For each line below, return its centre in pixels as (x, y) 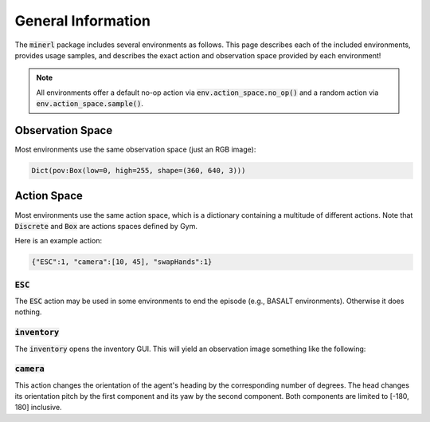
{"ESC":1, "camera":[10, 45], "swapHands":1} (122, 262)
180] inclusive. (39, 408)
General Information (83, 21)
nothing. (28, 312)
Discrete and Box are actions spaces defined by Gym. (106, 226)
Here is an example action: (59, 241)
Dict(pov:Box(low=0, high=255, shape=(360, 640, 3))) (139, 170)
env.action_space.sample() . (90, 104)
